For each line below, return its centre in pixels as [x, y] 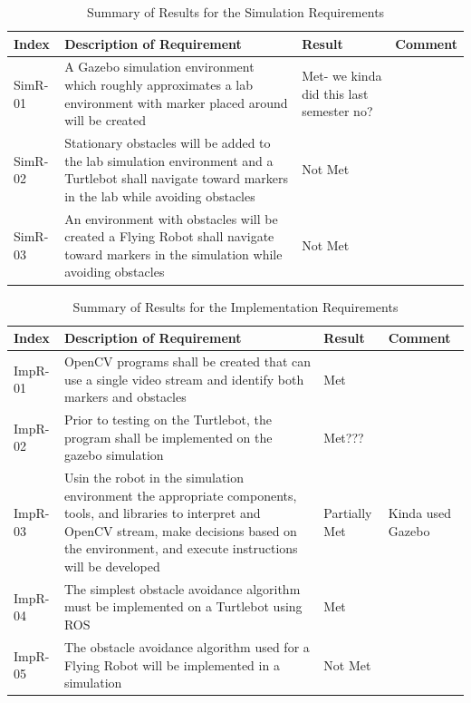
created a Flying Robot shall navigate [169, 236]
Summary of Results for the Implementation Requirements [235, 306]
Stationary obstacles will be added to [168, 143]
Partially [348, 513]
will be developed [112, 566]
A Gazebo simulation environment [159, 67]
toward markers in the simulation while [173, 254]
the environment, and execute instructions [181, 548]
